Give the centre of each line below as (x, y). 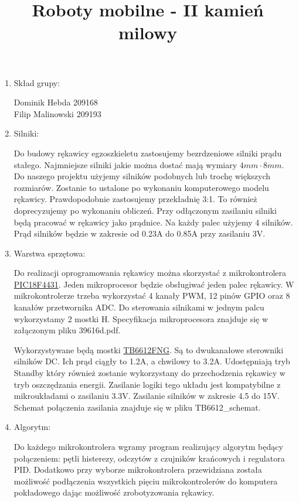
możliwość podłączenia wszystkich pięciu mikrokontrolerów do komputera (146, 481)
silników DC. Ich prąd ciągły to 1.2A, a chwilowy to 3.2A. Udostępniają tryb (152, 361)
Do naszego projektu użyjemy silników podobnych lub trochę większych (142, 176)
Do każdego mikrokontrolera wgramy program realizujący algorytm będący (148, 446)
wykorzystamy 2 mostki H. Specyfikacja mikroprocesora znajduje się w (141, 318)
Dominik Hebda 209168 (56, 102)
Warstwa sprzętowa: (50, 253)
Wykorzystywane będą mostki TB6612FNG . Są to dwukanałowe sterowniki (149, 349)
